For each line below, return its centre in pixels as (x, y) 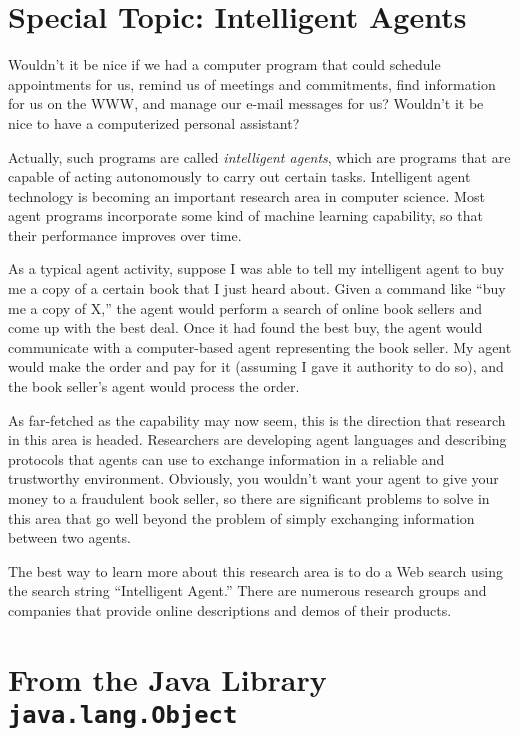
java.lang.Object (123, 714)
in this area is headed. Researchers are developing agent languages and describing (257, 439)
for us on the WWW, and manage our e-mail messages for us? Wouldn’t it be (246, 103)
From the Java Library (167, 678)
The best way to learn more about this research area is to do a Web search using (255, 570)
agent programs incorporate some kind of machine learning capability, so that (245, 215)
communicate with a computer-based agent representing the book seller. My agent (260, 346)
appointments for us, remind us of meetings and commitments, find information (252, 83)
